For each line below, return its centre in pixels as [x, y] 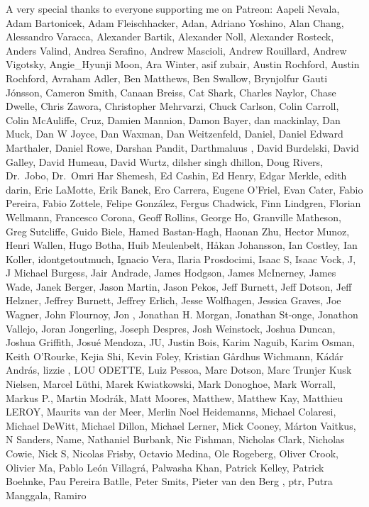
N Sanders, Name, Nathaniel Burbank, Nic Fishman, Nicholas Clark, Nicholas [175, 439]
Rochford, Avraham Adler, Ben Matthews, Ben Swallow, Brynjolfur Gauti [167, 78]
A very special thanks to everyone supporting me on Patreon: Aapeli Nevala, [173, 9]
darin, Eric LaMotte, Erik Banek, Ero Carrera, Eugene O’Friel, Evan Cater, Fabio [184, 189]
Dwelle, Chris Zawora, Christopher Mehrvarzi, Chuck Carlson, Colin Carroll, [172, 106]
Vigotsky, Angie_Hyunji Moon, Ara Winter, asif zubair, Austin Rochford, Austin [183, 64]
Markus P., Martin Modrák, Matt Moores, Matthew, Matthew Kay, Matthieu [175, 397]
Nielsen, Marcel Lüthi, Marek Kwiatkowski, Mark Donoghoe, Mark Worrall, [171, 384]
